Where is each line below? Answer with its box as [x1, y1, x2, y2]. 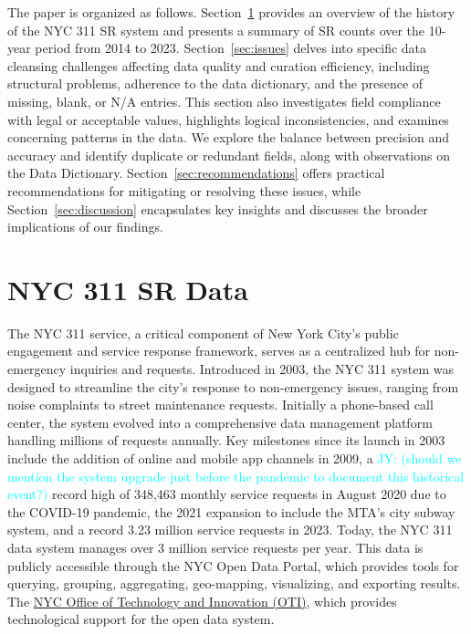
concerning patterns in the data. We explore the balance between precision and [7, 128, 450, 147]
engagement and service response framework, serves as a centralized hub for [7, 341, 431, 360]
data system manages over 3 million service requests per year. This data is [7, 537, 424, 556]
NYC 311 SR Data [7, 270, 248, 307]
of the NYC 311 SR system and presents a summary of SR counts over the [7, 20, 425, 39]
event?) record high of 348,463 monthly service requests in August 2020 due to [7, 484, 446, 504]
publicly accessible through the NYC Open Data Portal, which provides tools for [7, 556, 459, 575]
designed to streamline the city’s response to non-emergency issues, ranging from [7, 377, 459, 396]
